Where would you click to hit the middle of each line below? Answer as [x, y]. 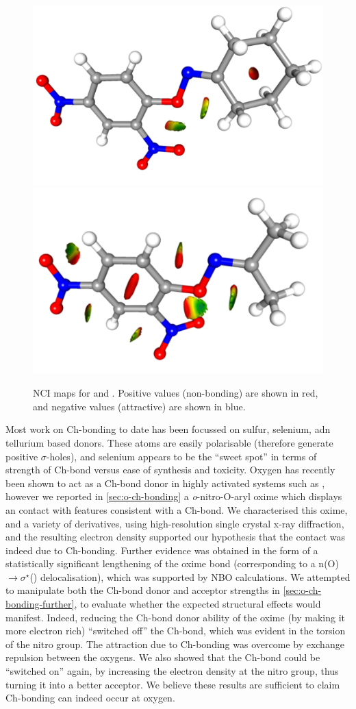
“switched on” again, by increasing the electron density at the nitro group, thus [172, 671]
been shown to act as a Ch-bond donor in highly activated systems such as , [165, 483]
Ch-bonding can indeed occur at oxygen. [90, 698]
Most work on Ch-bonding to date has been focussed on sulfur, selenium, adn [168, 429]
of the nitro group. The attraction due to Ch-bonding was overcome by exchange [175, 644]
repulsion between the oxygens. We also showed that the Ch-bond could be [163, 657]
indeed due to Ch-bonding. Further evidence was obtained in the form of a [162, 550]
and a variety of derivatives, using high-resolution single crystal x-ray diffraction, [175, 523]
